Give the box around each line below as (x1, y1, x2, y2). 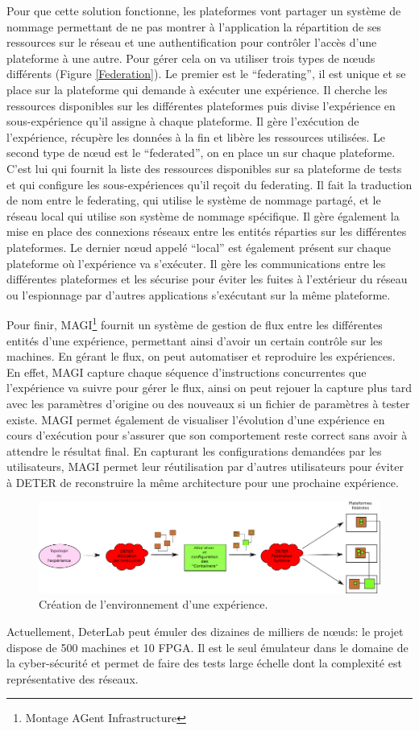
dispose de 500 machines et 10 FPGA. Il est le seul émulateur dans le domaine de (6, 638, 409, 655)
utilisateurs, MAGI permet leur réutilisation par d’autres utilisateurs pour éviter (6, 458, 404, 475)
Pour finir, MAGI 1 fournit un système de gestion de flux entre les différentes (6, 314, 383, 332)
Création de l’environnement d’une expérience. (39, 596, 268, 613)
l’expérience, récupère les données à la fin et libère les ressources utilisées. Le (6, 128, 385, 145)
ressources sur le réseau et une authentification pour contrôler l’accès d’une (6, 34, 377, 51)
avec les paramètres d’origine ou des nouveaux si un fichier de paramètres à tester (6, 394, 410, 411)
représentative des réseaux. (6, 670, 139, 687)
